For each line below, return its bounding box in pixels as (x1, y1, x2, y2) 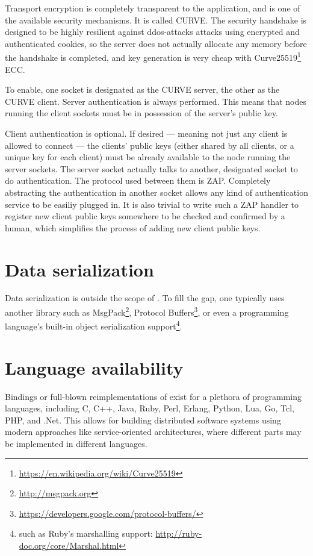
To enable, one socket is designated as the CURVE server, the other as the (5, 83, 280, 96)
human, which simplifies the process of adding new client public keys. (5, 221, 261, 234)
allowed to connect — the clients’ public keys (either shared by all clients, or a (5, 139, 294, 151)
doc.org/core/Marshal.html (19, 539, 119, 552)
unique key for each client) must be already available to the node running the (5, 151, 291, 163)
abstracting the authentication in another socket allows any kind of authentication (5, 186, 308, 198)
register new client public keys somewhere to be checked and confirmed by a (5, 210, 285, 222)
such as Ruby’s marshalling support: (19, 527, 153, 540)
